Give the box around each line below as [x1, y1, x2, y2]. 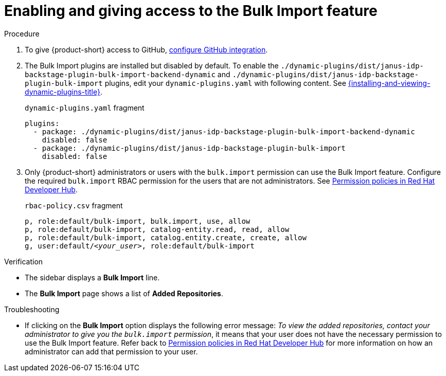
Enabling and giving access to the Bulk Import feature [4, 2, 378, 20]
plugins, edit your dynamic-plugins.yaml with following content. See [104, 78, 346, 87]
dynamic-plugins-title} [25, 87, 100, 96]
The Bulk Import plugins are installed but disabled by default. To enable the [25, 61, 279, 70]
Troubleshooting [4, 305, 60, 314]
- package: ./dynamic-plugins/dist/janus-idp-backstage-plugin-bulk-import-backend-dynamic [33, 127, 415, 136]
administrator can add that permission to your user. [25, 347, 198, 356]
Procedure [4, 29, 40, 38]
